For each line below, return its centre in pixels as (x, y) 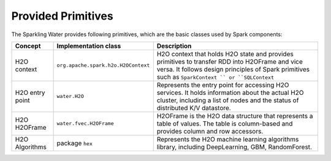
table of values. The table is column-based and (225, 124)
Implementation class (89, 46)
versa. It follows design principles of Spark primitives (233, 69)
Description (174, 46)
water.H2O (70, 96)
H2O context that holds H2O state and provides (225, 54)
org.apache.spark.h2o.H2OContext (103, 65)
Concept (28, 46)
